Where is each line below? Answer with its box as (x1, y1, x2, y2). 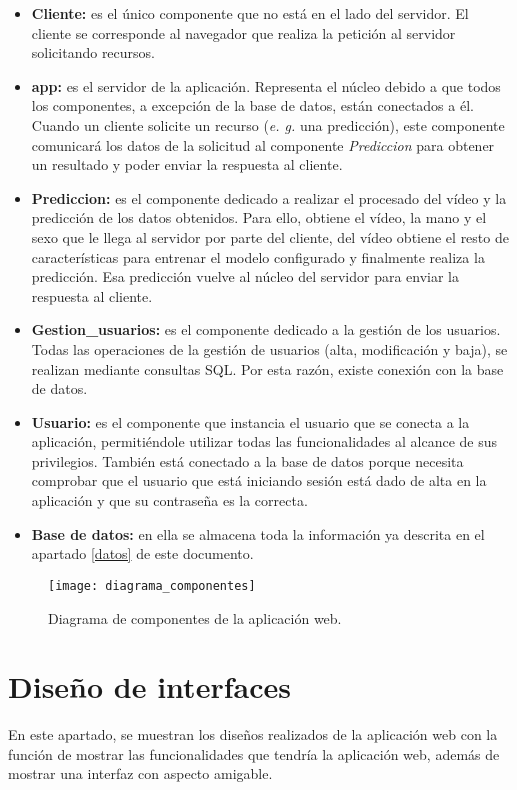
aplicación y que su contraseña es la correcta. (31, 490, 308, 511)
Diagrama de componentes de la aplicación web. (48, 607, 342, 628)
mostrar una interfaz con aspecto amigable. (8, 763, 273, 784)
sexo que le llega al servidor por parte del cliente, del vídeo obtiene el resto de (31, 226, 509, 247)
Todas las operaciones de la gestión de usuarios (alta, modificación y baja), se (31, 338, 508, 359)
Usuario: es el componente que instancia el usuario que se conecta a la (31, 411, 470, 432)
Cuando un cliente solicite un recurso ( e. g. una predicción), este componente (31, 114, 505, 135)
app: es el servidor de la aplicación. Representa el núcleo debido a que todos (31, 75, 501, 96)
